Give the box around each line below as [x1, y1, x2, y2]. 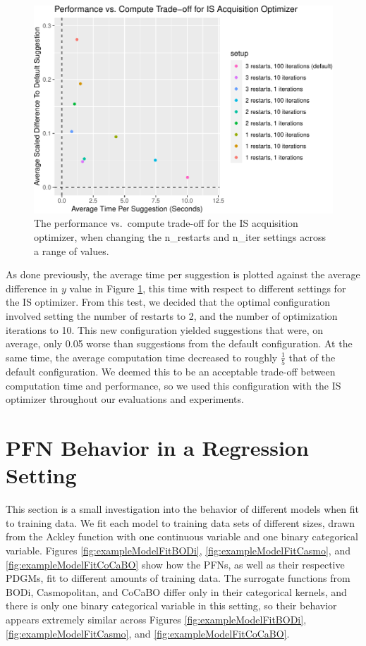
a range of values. [34, 243, 109, 258]
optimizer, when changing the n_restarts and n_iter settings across [34, 230, 327, 244]
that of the [288, 349, 336, 364]
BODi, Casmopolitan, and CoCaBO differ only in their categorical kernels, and [6, 584, 347, 599]
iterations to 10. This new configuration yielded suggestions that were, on [6, 322, 324, 337]
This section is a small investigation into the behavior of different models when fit [6, 502, 360, 516]
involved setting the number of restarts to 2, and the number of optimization [6, 308, 338, 323]
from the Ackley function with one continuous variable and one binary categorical [6, 529, 358, 544]
